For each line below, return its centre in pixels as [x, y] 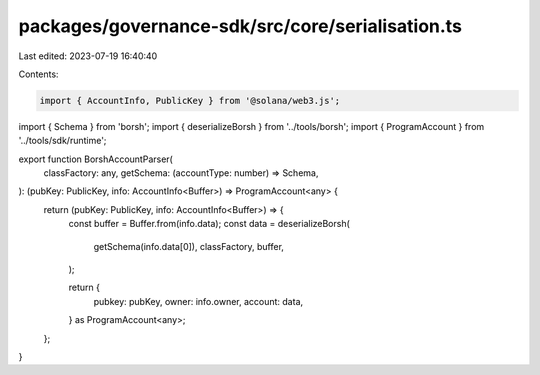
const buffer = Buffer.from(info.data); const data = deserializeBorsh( [209, 224]
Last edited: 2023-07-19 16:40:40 [88, 56]
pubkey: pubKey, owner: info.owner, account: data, [198, 301]
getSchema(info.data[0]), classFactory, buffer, [189, 246]
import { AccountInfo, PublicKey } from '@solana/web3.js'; [190, 100]
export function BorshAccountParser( [96, 159]
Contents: [38, 74]
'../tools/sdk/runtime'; [62, 141]
